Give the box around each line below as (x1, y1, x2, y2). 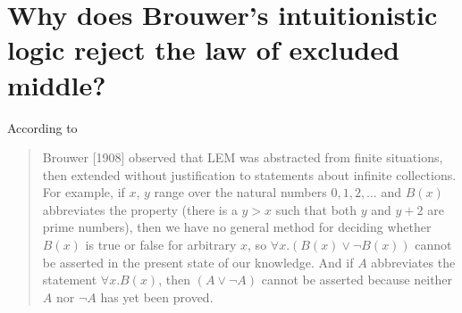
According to (7, 118, 78, 136)
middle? (7, 66, 106, 103)
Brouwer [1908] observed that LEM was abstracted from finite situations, (42, 148, 443, 167)
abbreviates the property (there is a (42, 200, 238, 218)
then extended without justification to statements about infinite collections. (42, 165, 457, 184)
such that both (275, 200, 357, 218)
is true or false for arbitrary (85, 235, 237, 254)
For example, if (42, 183, 125, 202)
